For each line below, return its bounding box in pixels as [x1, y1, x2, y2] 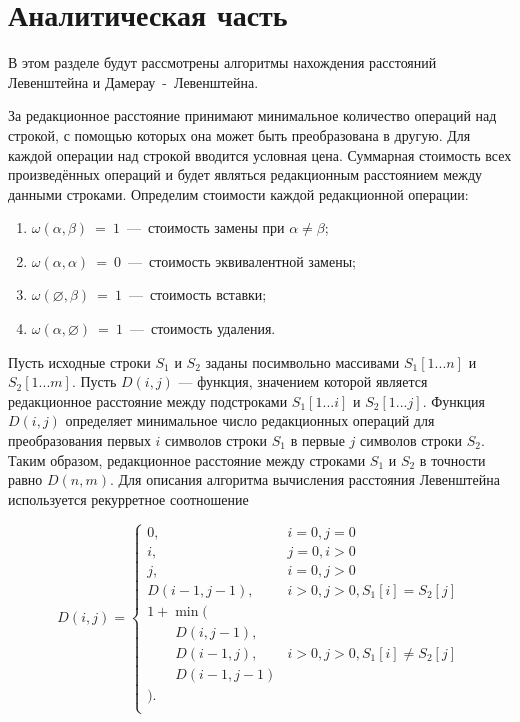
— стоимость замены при [126, 217, 285, 238]
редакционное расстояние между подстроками [8, 390, 288, 411]
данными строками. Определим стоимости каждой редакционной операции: [8, 183, 469, 204]
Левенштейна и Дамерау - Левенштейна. [8, 71, 259, 92]
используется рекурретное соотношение [8, 488, 249, 509]
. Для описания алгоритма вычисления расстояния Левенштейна [109, 469, 500, 490]
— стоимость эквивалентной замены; [127, 250, 356, 271]
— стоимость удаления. [129, 318, 276, 339]
